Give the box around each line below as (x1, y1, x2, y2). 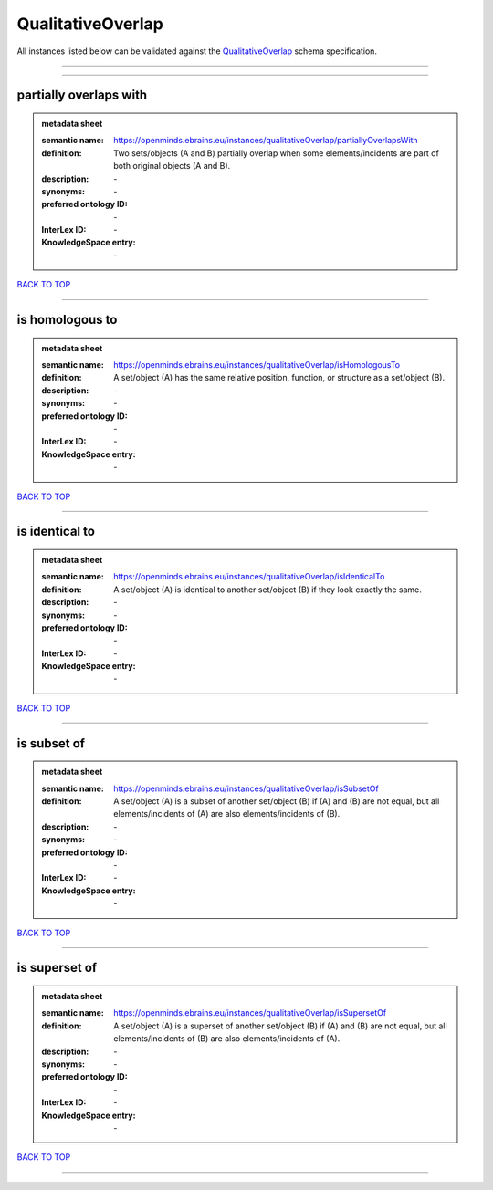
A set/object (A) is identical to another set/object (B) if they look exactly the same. (113, 584, 422, 595)
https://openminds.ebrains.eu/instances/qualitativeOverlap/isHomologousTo (113, 360, 401, 371)
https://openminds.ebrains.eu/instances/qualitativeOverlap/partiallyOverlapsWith (113, 135, 419, 146)
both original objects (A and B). (113, 161, 231, 172)
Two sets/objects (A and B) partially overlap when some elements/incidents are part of (113, 147, 440, 159)
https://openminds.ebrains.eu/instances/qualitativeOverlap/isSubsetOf (113, 783, 379, 794)
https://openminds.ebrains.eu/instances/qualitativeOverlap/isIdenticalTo (113, 571, 385, 582)
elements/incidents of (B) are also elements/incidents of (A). (113, 1033, 341, 1044)
